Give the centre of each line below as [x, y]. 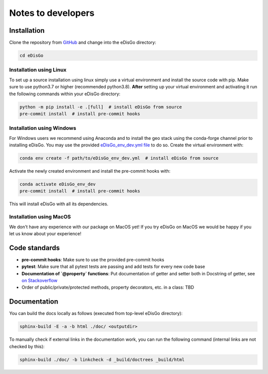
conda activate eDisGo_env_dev [58, 184]
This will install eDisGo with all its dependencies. [59, 204]
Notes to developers [52, 13]
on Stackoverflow [40, 280]
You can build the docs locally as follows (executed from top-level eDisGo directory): [96, 313]
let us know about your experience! [45, 234]
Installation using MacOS [40, 217]
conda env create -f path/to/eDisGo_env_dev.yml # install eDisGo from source [119, 158]
